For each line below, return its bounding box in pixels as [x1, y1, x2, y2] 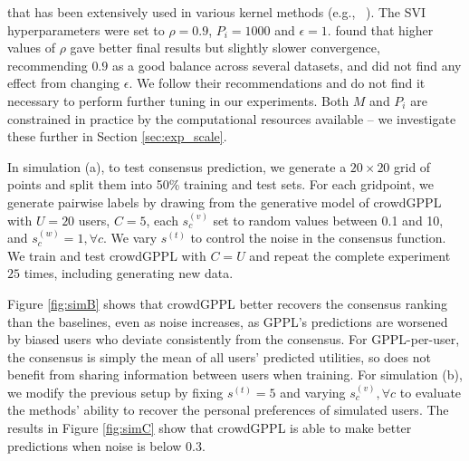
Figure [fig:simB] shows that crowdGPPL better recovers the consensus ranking [7, 293, 448, 312]
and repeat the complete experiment [249, 245, 451, 264]
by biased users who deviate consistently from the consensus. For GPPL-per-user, [7, 330, 460, 349]
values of [7, 38, 55, 57]
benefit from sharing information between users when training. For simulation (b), [7, 365, 463, 384]
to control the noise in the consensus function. [190, 228, 446, 247]
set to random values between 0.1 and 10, [213, 210, 444, 229]
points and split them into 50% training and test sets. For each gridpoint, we [7, 175, 434, 194]
